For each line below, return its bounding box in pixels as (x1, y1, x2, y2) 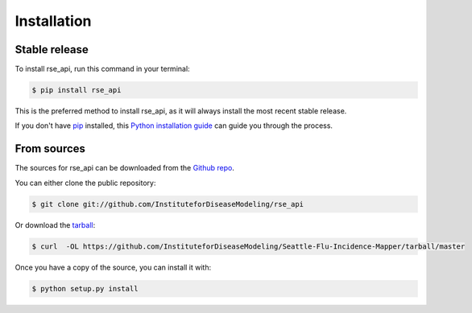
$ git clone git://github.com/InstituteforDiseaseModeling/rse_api (31, 200, 304, 208)
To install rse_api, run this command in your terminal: (14, 64, 190, 74)
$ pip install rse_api (31, 85, 122, 95)
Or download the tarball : (14, 220, 96, 229)
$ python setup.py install (31, 284, 139, 293)
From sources (14, 142, 86, 156)
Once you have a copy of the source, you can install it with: (14, 262, 212, 272)
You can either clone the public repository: (14, 178, 156, 187)
